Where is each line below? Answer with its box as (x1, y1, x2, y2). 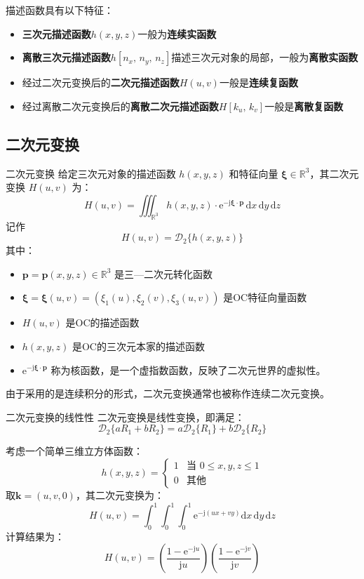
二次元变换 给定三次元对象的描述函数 (6, 166, 176, 180)
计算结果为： (6, 528, 65, 543)
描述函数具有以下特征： (6, 3, 114, 17)
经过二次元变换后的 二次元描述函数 (22, 75, 180, 90)
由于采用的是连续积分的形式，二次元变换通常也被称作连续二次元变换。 (6, 386, 330, 401)
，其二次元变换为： (75, 487, 164, 502)
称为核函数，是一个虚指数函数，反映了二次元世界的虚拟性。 (50, 362, 326, 377)
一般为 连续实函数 (137, 26, 217, 41)
